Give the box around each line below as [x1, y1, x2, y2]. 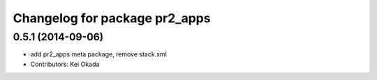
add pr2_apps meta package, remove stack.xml [30, 50, 167, 58]
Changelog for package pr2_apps [13, 10, 211, 26]
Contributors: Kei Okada [30, 60, 100, 68]
